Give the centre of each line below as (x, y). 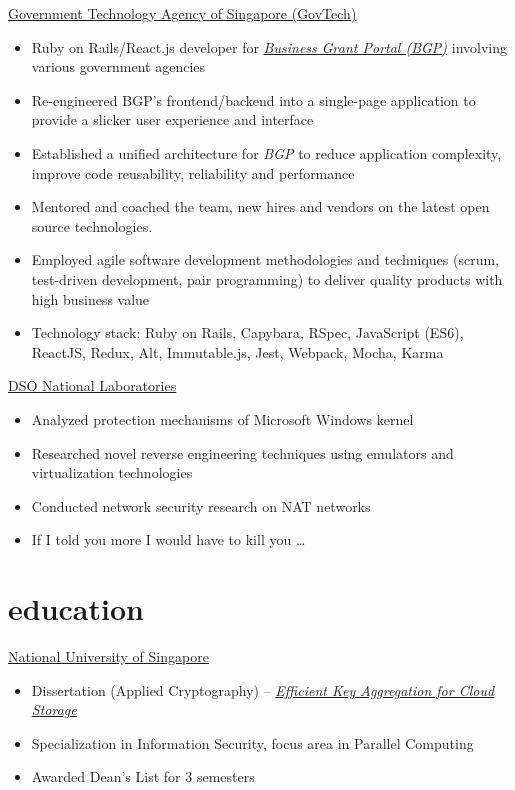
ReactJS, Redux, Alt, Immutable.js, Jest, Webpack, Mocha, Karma (237, 351)
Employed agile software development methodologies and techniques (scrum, (265, 259)
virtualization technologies (112, 472)
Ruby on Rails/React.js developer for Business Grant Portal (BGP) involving (269, 46)
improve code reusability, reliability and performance (193, 172)
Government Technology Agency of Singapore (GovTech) (182, 13)
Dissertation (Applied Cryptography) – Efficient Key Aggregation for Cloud (263, 689)
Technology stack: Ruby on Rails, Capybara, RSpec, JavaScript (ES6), (247, 332)
